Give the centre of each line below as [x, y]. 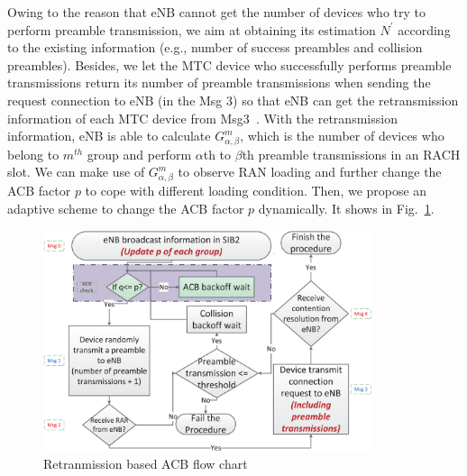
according [424, 29]
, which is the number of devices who [342, 136]
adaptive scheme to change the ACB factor [126, 208]
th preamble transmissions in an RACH [351, 154]
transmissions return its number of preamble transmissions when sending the [219, 82]
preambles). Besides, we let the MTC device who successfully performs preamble [229, 64]
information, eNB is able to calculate [109, 136]
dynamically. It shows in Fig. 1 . [346, 208]
